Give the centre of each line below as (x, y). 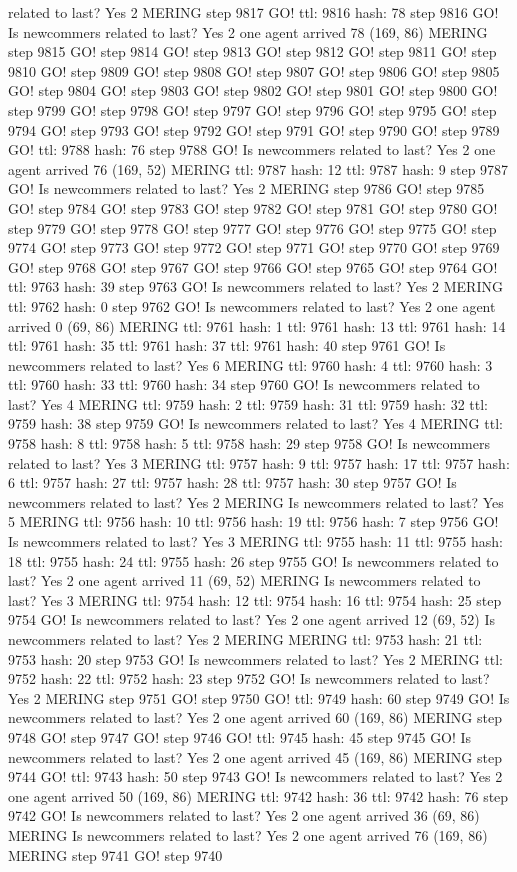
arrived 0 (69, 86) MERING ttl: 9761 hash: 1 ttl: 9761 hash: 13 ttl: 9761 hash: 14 (257, 325)
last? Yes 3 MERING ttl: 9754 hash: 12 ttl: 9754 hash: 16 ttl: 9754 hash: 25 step (255, 599)
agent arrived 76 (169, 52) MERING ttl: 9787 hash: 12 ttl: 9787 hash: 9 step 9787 (258, 168)
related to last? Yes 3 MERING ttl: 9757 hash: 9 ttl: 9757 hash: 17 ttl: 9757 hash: (259, 462)
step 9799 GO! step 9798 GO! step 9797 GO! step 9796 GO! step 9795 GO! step (252, 109)
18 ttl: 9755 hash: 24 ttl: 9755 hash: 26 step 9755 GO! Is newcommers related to (253, 560)
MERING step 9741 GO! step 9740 (115, 854)
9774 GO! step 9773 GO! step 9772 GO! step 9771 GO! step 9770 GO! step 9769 (254, 247)
